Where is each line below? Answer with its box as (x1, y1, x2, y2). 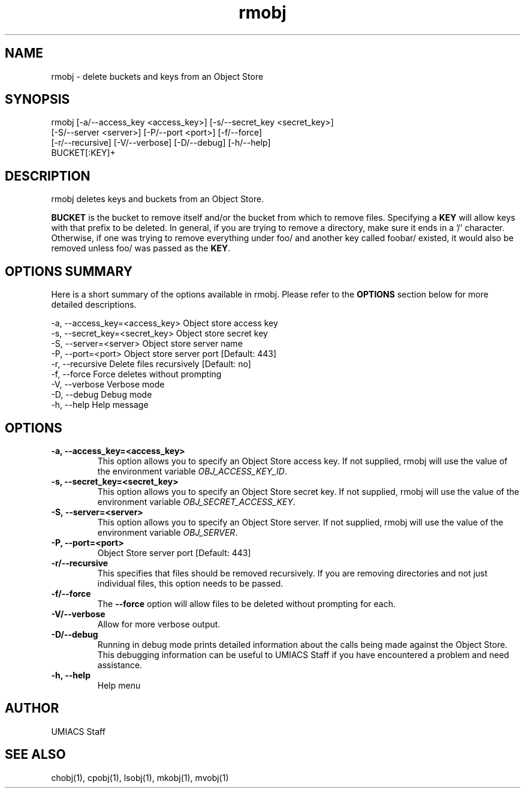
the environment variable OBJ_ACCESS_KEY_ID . (97, 465, 288, 476)
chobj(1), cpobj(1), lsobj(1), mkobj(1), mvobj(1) (51, 772, 229, 783)
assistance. (97, 659, 143, 670)
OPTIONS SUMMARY (5, 263, 133, 279)
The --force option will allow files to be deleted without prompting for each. (97, 598, 396, 609)
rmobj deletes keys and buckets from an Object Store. (51, 194, 264, 205)
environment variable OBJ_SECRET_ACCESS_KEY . (97, 496, 296, 507)
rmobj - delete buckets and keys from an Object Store (51, 71, 264, 82)
